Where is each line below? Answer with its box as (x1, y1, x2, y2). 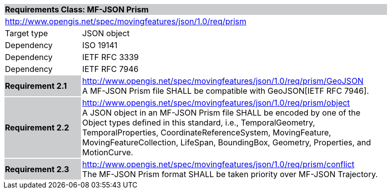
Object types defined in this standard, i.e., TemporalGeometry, (82, 118, 315, 128)
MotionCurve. (82, 147, 133, 157)
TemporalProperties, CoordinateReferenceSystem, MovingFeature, (82, 128, 331, 137)
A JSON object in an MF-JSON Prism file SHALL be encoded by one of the (82, 108, 361, 118)
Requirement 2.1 (5, 81, 67, 91)
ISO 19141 (82, 40, 118, 50)
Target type (5, 28, 48, 38)
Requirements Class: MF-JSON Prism (5, 4, 149, 14)
